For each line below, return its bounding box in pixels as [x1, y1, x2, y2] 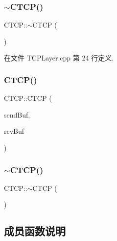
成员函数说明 [4, 223, 66, 239]
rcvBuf [4, 126, 24, 136]
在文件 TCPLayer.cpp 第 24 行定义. [4, 53, 114, 63]
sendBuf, [4, 109, 30, 120]
